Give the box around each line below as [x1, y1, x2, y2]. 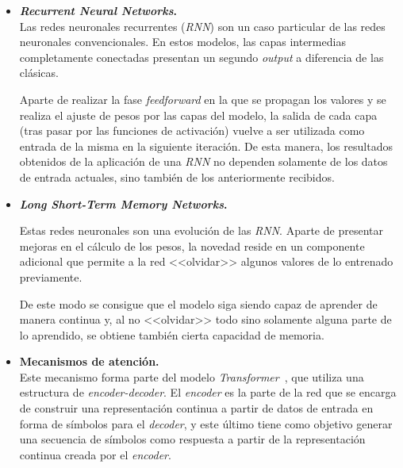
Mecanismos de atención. [19, 353, 159, 370]
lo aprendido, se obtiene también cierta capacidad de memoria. [19, 326, 324, 343]
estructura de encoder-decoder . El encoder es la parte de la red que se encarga [19, 384, 397, 401]
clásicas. [19, 64, 59, 81]
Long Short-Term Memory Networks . [19, 195, 228, 212]
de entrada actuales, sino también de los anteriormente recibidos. [19, 168, 335, 185]
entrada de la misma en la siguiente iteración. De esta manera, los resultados [19, 137, 393, 154]
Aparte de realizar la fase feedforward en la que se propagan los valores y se [19, 90, 386, 107]
